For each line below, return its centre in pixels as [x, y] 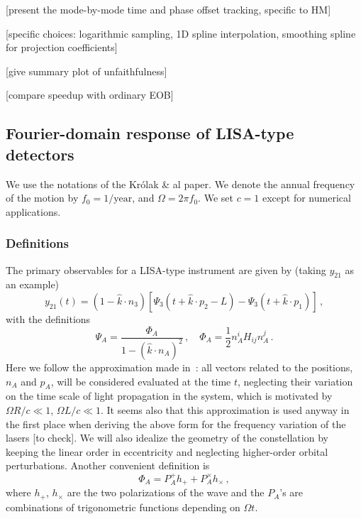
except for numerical [307, 198]
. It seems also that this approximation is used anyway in [225, 409]
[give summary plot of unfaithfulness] [87, 71]
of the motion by [42, 198]
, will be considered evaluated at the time [141, 381]
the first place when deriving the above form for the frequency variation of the [176, 424]
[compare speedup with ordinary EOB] [90, 95]
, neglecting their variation [295, 381]
